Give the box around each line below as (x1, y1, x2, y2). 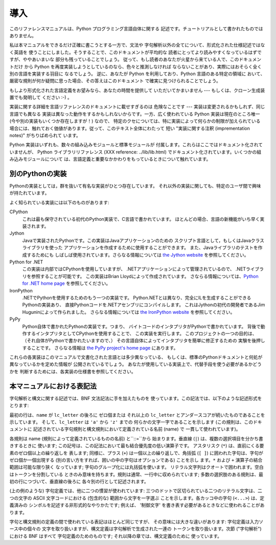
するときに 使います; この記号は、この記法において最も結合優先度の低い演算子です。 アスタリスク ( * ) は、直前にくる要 (13, 443, 264, 449)
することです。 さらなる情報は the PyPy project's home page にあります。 (22, 345, 178, 351)
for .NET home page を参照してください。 (22, 280, 111, 286)
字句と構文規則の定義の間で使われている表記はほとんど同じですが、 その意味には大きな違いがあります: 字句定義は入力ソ (9, 519, 264, 525)
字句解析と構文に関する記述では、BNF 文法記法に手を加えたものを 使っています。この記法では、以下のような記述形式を (9, 395, 262, 401)
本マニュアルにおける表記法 (9, 381, 97, 391)
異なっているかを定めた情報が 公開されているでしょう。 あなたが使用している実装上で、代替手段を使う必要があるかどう (9, 361, 262, 368)
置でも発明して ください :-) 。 (9, 95, 72, 101)
